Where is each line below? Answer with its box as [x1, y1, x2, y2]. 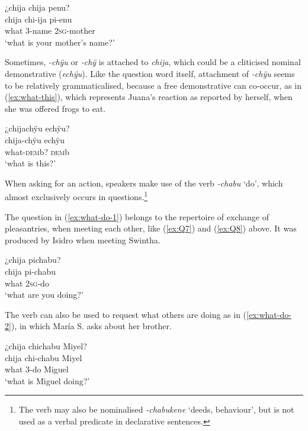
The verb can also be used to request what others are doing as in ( [5, 308, 247, 320]
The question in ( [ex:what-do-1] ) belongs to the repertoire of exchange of [5, 210, 269, 223]
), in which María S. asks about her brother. [11, 320, 172, 332]
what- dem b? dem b [5, 145, 70, 157]
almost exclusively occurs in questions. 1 [5, 189, 148, 202]
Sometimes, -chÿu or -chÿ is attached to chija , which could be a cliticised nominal [5, 56, 301, 68]
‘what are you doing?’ [5, 288, 84, 301]
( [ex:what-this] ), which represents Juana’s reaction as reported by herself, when [5, 91, 293, 103]
